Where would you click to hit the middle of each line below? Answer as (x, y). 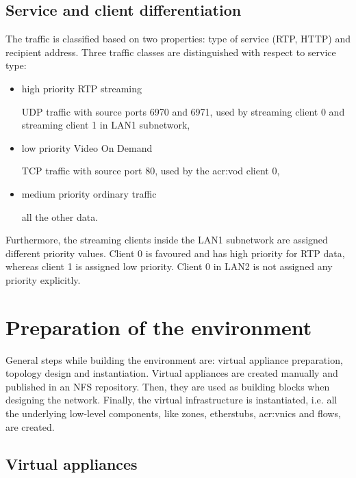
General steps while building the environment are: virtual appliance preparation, (174, 359)
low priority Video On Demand (87, 147)
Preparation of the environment (159, 327)
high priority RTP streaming (82, 88)
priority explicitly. (43, 279)
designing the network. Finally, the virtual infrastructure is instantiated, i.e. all (171, 400)
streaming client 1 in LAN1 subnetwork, (106, 125)
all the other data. (60, 216)
